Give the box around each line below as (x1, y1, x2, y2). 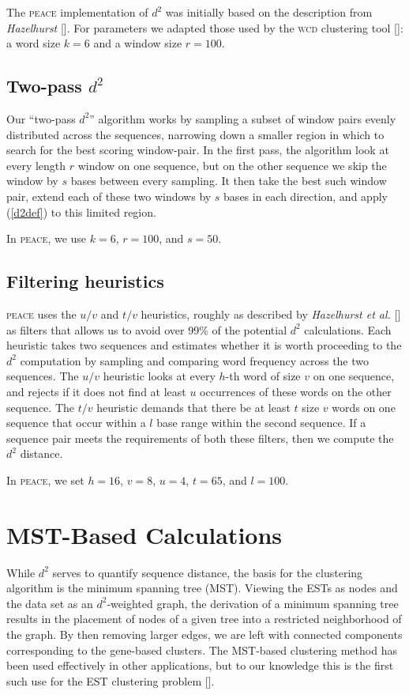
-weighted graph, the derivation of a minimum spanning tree (107, 595, 399, 611)
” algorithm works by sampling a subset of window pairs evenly (89, 110, 396, 127)
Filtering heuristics (6, 269, 164, 293)
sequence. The (6, 398, 75, 415)
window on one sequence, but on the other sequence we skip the (77, 157, 387, 173)
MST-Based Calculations (6, 518, 283, 550)
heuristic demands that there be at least (96, 398, 291, 415)
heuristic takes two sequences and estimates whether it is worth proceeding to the (6, 337, 402, 353)
